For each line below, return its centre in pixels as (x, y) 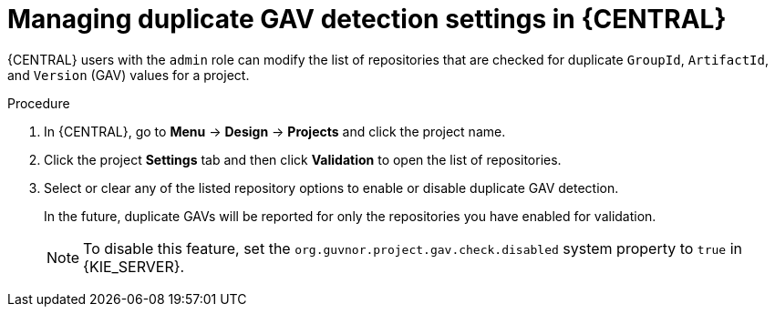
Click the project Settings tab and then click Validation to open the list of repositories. (303, 159)
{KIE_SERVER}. (134, 266)
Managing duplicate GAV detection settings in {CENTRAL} (367, 19)
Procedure (39, 103)
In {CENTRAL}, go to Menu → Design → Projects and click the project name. (275, 131)
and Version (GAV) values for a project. (129, 75)
